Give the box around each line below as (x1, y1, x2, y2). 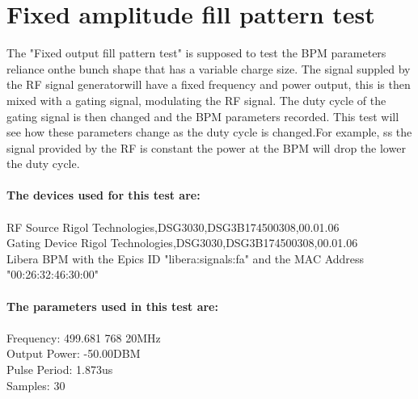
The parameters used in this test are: (6, 297, 218, 314)
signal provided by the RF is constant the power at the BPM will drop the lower (6, 139, 406, 156)
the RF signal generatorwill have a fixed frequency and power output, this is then (6, 76, 411, 93)
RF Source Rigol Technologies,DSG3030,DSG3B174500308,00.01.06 (6, 218, 340, 235)
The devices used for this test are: (6, 187, 201, 204)
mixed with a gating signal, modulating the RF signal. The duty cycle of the (6, 91, 386, 108)
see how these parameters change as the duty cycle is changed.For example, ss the (6, 124, 412, 141)
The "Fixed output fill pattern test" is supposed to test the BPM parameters (6, 44, 386, 61)
